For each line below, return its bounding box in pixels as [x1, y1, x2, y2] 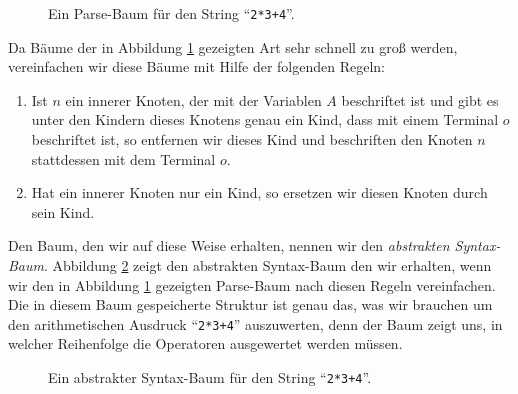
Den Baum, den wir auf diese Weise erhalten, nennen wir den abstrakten [8, 235, 450, 256]
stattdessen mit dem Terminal [31, 148, 216, 169]
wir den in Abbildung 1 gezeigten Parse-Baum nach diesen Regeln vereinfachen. [8, 274, 496, 295]
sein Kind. [31, 201, 95, 222]
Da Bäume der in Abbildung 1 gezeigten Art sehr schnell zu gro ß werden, [8, 36, 458, 57]
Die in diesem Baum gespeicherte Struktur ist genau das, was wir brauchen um [8, 294, 493, 315]
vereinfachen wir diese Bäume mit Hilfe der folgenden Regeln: [8, 56, 386, 77]
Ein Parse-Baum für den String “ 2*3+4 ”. [48, 3, 295, 23]
